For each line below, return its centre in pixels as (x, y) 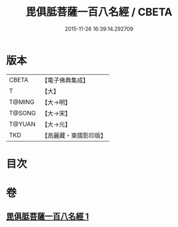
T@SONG (23, 113)
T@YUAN (22, 124)
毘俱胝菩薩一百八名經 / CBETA (99, 12)
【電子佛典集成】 (65, 80)
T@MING (22, 102)
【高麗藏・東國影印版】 (74, 135)
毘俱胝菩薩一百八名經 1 (48, 217)
